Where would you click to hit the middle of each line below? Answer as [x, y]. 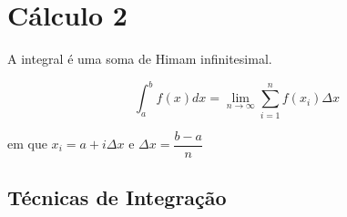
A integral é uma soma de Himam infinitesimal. [140, 59]
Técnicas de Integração [117, 197]
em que [27, 144]
